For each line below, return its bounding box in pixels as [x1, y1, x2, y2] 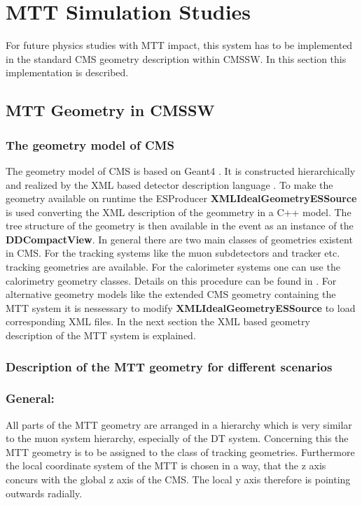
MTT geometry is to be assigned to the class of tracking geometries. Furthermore [6, 444, 355, 459]
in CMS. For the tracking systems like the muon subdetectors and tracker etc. [6, 246, 340, 260]
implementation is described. [6, 65, 129, 80]
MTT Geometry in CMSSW [6, 99, 215, 121]
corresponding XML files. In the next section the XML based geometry [6, 314, 310, 329]
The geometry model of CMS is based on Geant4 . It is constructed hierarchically [6, 163, 356, 178]
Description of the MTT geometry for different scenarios [6, 357, 333, 375]
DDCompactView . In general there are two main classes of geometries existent [6, 232, 353, 246]
